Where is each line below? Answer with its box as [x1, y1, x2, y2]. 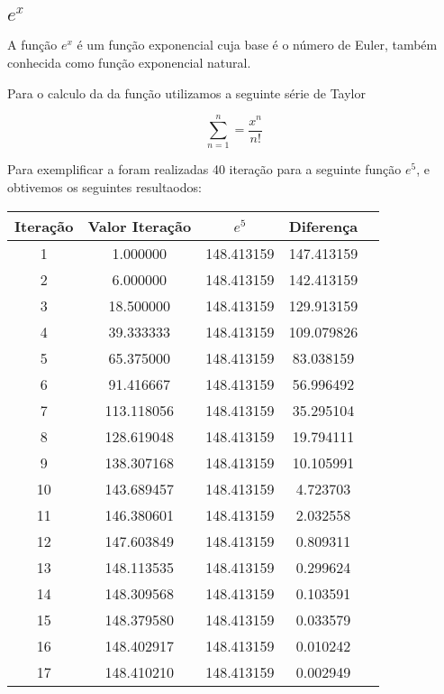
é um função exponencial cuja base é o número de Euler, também [77, 35, 438, 54]
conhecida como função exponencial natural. [7, 53, 251, 72]
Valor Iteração [87, 215, 192, 236]
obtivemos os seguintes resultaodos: [7, 177, 202, 196]
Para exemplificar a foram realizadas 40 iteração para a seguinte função [7, 160, 402, 179]
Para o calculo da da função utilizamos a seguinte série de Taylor [7, 83, 366, 102]
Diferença [288, 215, 358, 236]
